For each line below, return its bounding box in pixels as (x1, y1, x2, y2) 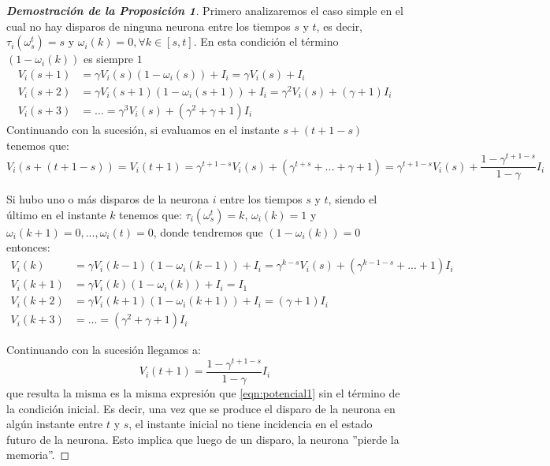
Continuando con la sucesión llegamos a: (6, 341, 201, 358)
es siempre (83, 50, 134, 67)
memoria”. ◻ (6, 446, 70, 463)
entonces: (6, 239, 50, 255)
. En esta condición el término (193, 33, 339, 50)
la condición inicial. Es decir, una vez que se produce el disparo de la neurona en (6, 400, 396, 416)
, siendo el (328, 191, 377, 207)
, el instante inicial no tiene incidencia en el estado (128, 416, 373, 432)
